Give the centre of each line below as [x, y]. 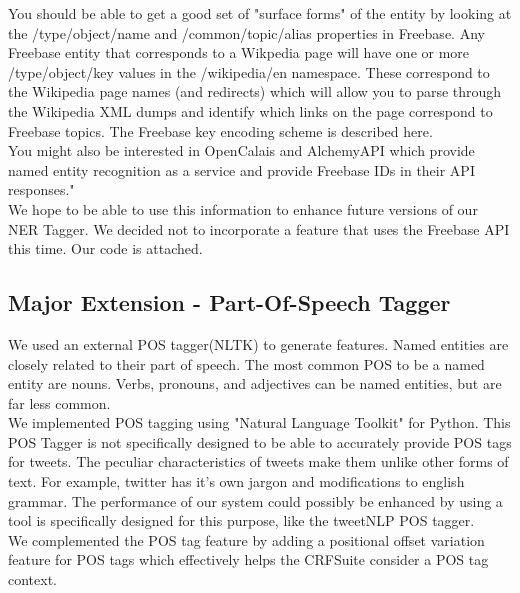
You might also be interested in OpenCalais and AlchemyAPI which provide [241, 150]
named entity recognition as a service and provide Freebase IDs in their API [241, 169]
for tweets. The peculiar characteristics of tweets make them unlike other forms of [258, 461]
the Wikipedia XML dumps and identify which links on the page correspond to [250, 110]
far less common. [59, 402]
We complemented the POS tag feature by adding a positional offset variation [246, 539]
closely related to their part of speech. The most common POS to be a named [246, 363]
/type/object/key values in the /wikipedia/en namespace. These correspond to [249, 71]
